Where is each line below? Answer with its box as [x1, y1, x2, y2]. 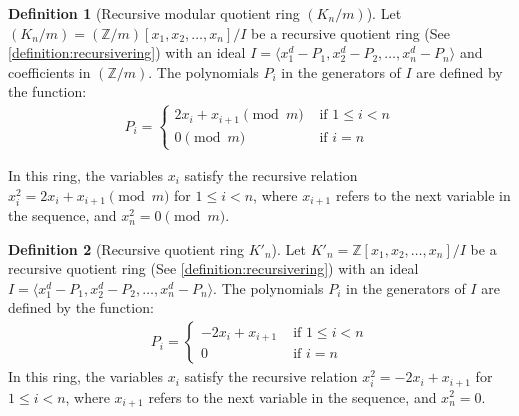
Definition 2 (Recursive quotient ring [8, 238, 245, 259]
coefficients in [8, 61, 91, 82]
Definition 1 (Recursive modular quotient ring [8, 3, 300, 23]
